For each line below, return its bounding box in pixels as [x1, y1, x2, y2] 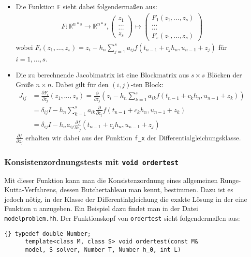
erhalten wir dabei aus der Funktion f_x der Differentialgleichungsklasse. [25, 132, 241, 142]
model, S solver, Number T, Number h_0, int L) [25, 246, 181, 253]
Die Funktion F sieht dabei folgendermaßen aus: [15, 1, 157, 11]
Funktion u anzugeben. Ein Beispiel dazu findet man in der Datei [4, 203, 198, 213]
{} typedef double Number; [4, 230, 91, 237]
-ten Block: [131, 79, 163, 89]
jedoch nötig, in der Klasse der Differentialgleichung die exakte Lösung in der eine [4, 194, 247, 204]
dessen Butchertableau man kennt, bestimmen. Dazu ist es [59, 184, 234, 195]
